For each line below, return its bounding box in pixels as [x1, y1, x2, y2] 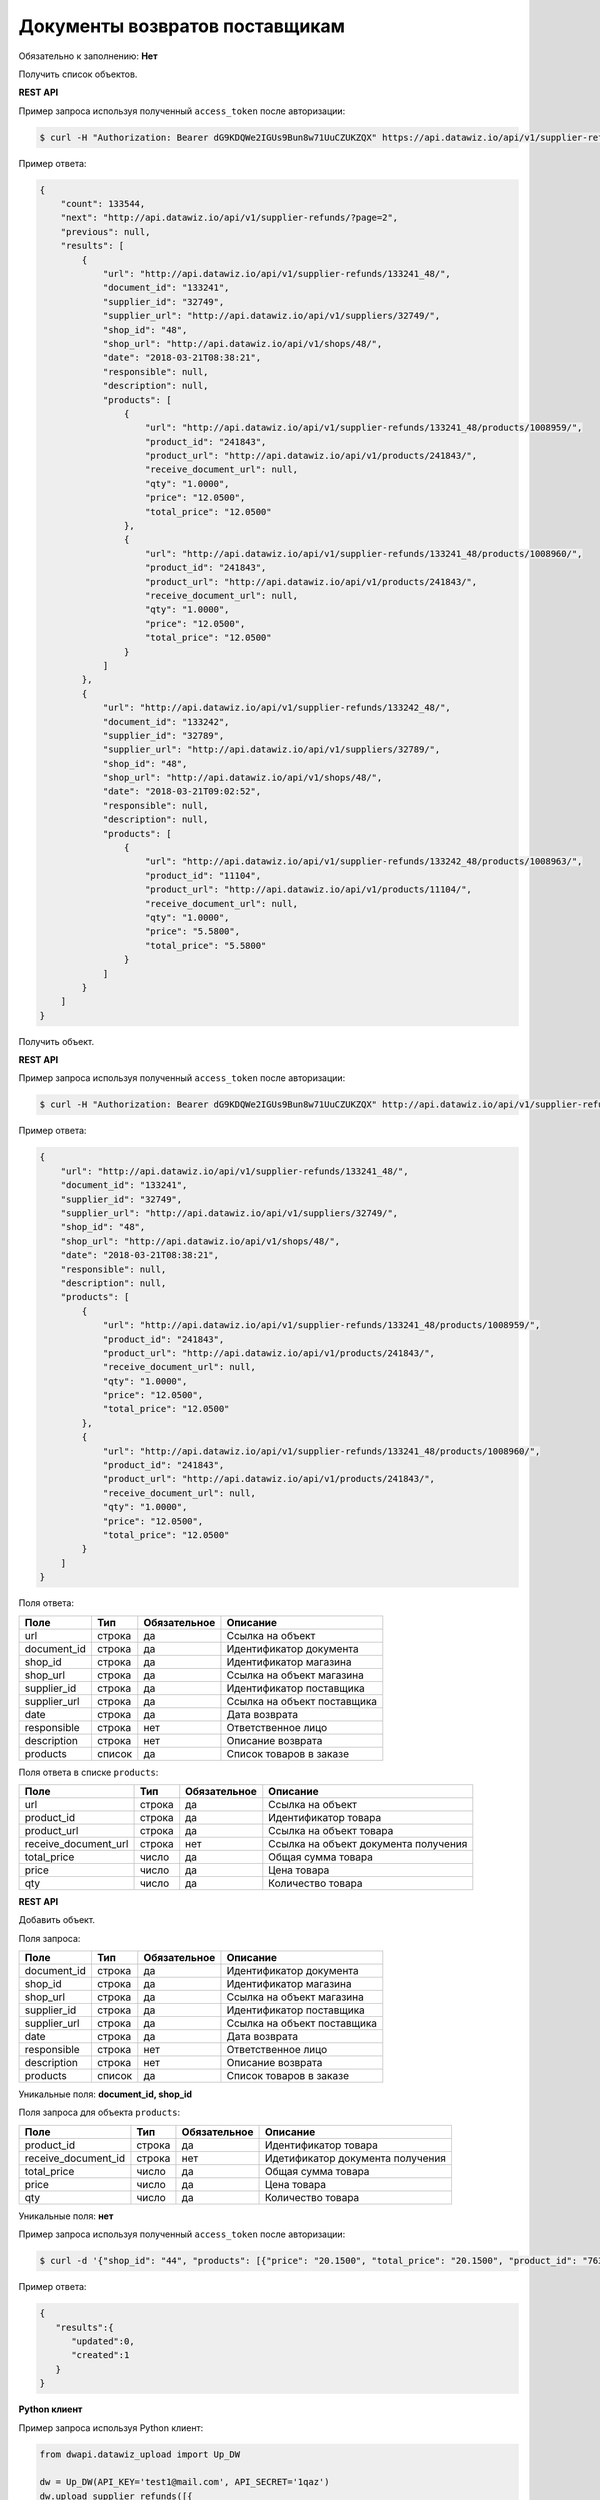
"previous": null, [60, 226, 151, 237]
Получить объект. [18, 1035, 95, 1047]
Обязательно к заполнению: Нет [18, 50, 159, 62]
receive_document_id [24, 2151, 125, 2165]
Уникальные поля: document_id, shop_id [18, 2088, 193, 2100]
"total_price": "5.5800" [145, 940, 267, 951]
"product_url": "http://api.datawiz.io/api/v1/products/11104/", [145, 884, 472, 895]
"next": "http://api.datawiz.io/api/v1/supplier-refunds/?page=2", [60, 212, 399, 224]
